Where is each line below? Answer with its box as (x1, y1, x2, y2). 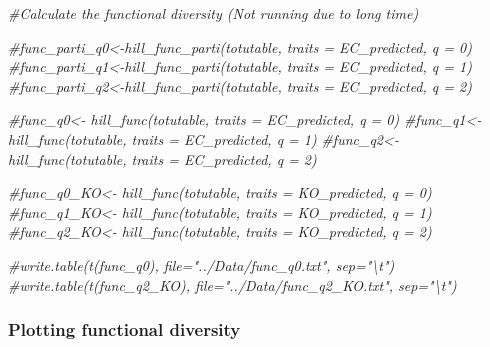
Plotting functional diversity (8, 317, 241, 342)
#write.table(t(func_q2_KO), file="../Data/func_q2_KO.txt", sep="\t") (8, 274, 457, 295)
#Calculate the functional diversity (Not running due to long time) (8, 3, 419, 23)
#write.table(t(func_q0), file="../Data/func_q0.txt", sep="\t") (8, 254, 395, 275)
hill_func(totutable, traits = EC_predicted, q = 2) (8, 148, 317, 169)
